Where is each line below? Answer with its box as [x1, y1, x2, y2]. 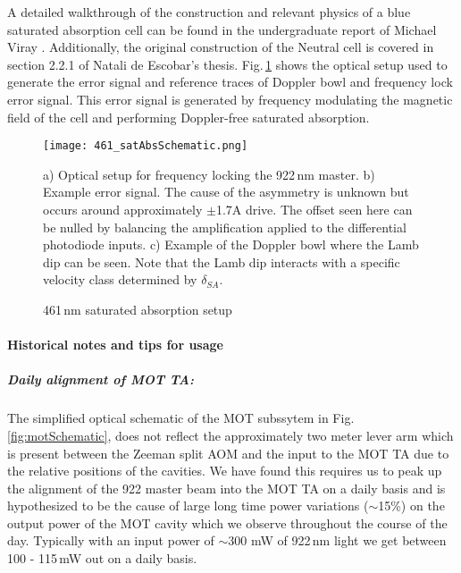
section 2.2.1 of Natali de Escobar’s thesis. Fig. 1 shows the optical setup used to [7, 55, 448, 73]
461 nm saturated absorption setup [43, 299, 232, 318]
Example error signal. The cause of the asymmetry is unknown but [43, 182, 409, 201]
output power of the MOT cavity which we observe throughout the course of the [7, 513, 448, 532]
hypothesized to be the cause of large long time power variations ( [7, 496, 369, 515]
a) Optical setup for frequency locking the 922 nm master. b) [43, 164, 375, 183]
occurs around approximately [43, 200, 203, 218]
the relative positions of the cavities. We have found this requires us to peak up [7, 461, 442, 480]
